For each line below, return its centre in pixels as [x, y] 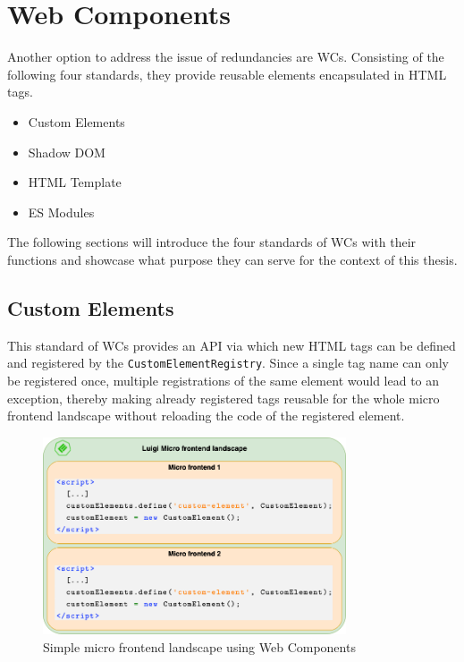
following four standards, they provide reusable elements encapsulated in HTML [227, 74]
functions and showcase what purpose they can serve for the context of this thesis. [232, 259]
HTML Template [75, 182]
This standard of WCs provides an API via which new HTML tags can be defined [232, 345]
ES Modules [61, 212]
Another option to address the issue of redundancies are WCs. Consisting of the [226, 57]
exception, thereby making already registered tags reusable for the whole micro [224, 398]
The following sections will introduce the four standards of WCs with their [212, 242]
